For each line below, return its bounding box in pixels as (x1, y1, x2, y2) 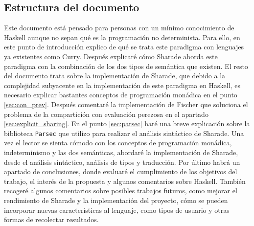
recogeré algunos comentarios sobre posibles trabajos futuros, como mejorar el (4, 185, 237, 196)
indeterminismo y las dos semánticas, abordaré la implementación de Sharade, (4, 147, 238, 157)
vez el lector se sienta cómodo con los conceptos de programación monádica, (4, 137, 232, 148)
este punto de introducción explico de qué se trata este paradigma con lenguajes (4, 42, 244, 52)
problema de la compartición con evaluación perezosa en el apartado (4, 109, 208, 119)
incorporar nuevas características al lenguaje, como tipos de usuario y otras (4, 204, 230, 215)
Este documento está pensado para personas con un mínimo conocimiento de (4, 23, 234, 33)
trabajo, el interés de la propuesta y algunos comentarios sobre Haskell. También (4, 176, 246, 186)
